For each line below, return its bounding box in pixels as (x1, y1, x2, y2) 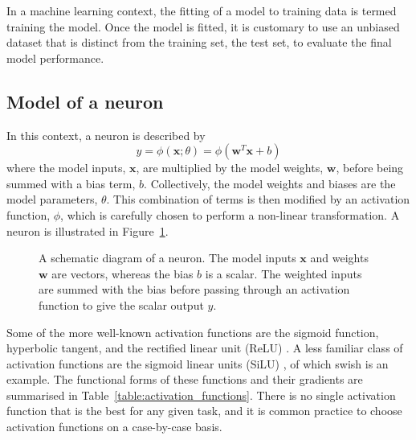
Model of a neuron (6, 88, 164, 113)
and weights (310, 249, 369, 266)
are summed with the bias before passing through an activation (39, 281, 350, 298)
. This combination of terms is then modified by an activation (106, 191, 410, 208)
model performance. (6, 49, 104, 66)
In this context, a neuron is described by (6, 126, 206, 143)
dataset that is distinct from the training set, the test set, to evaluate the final (6, 34, 392, 51)
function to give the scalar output (39, 296, 204, 313)
